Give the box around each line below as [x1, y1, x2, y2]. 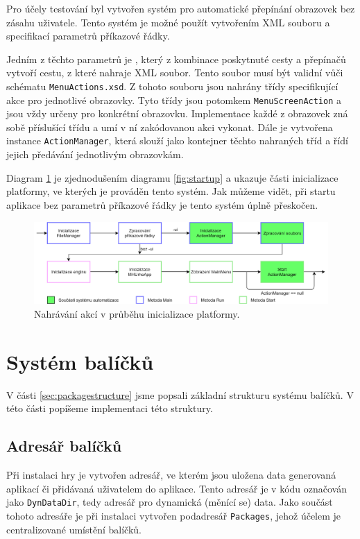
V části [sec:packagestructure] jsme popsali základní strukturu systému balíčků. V [6, 387, 354, 402]
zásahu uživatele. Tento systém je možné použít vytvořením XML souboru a [6, 15, 330, 29]
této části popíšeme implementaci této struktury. [6, 401, 213, 416]
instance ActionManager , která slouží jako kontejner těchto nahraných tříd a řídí [6, 133, 348, 148]
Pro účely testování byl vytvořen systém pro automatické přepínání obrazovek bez [6, 1, 355, 15]
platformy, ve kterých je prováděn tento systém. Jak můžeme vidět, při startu [6, 184, 336, 198]
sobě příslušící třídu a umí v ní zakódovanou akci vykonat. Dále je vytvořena [6, 119, 333, 134]
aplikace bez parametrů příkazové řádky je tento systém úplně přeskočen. [6, 197, 318, 212]
